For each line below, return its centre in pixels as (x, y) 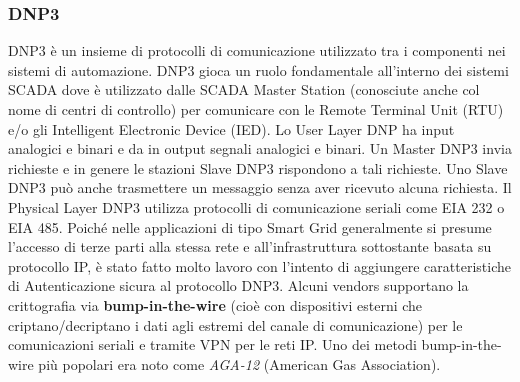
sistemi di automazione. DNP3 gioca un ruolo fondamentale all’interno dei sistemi (258, 69)
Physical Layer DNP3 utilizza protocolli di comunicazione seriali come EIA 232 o (256, 206)
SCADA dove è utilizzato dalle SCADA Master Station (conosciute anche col (244, 89)
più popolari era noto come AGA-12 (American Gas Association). (239, 363)
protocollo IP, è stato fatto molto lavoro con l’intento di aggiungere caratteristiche (259, 265)
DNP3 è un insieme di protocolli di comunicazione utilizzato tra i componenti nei (257, 50)
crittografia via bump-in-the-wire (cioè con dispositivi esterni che (215, 304)
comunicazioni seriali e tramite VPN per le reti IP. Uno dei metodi (212, 344)
